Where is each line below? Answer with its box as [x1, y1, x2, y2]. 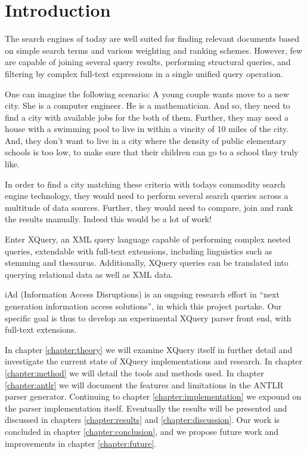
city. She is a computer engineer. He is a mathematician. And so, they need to [5, 99, 290, 112]
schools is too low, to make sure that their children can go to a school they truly [5, 146, 299, 158]
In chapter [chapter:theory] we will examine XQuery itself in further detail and [5, 343, 293, 355]
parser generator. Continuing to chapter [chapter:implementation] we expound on [5, 390, 302, 403]
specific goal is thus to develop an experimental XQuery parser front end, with [5, 311, 292, 324]
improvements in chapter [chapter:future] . [5, 437, 157, 449]
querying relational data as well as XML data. [5, 268, 173, 280]
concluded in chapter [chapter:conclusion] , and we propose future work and [5, 425, 278, 437]
